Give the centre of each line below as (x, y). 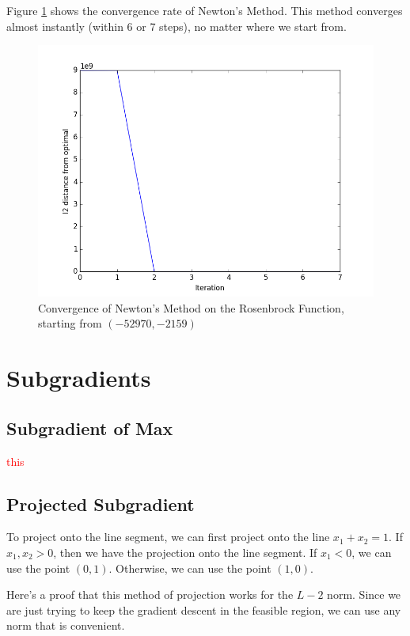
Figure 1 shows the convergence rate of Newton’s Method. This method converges (205, 10)
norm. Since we (364, 594)
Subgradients (79, 378)
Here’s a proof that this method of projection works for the (150, 594)
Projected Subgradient (101, 503)
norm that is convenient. (66, 625)
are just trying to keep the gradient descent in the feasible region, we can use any (204, 609)
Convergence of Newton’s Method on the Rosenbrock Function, (191, 307)
